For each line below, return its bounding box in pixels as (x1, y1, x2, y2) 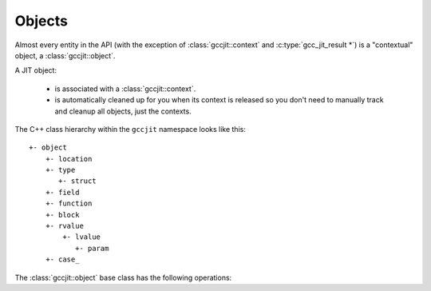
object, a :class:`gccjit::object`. (14, 50, 116, 60)
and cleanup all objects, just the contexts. (54, 106, 192, 116)
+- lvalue (62, 233, 101, 241)
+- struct (58, 177, 97, 185)
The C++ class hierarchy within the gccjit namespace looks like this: (14, 124, 247, 134)
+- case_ (45, 255, 80, 264)
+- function (45, 199, 93, 208)
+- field (45, 188, 80, 197)
